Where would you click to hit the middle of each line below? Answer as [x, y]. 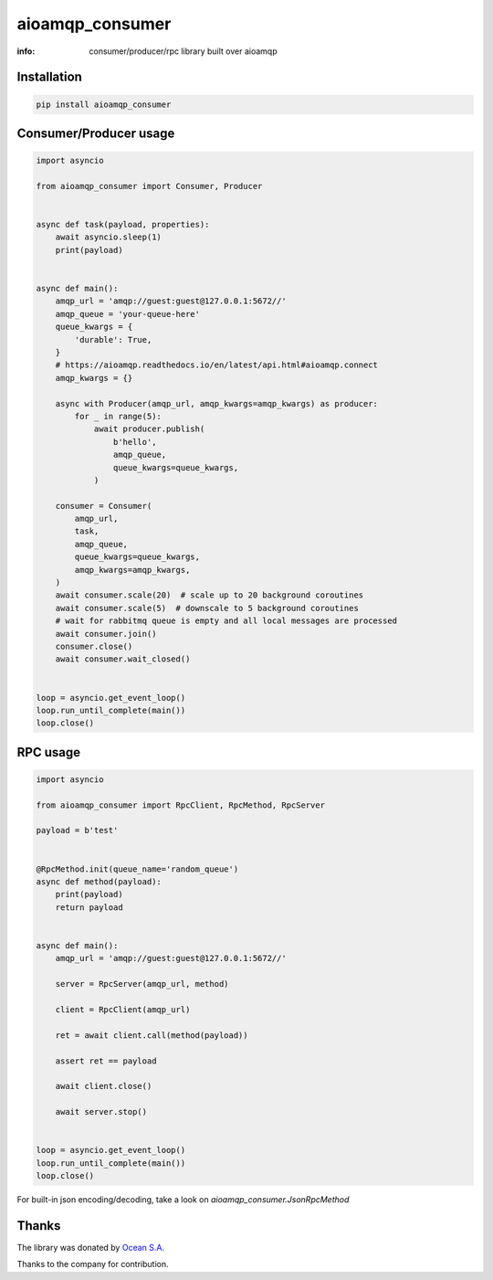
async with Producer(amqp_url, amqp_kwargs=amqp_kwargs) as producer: [217, 403]
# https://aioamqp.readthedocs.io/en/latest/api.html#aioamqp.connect [217, 365]
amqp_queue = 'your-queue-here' [128, 314]
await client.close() [104, 1086]
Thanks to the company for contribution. [93, 1264]
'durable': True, [113, 339]
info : [26, 51]
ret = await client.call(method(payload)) [152, 1035]
